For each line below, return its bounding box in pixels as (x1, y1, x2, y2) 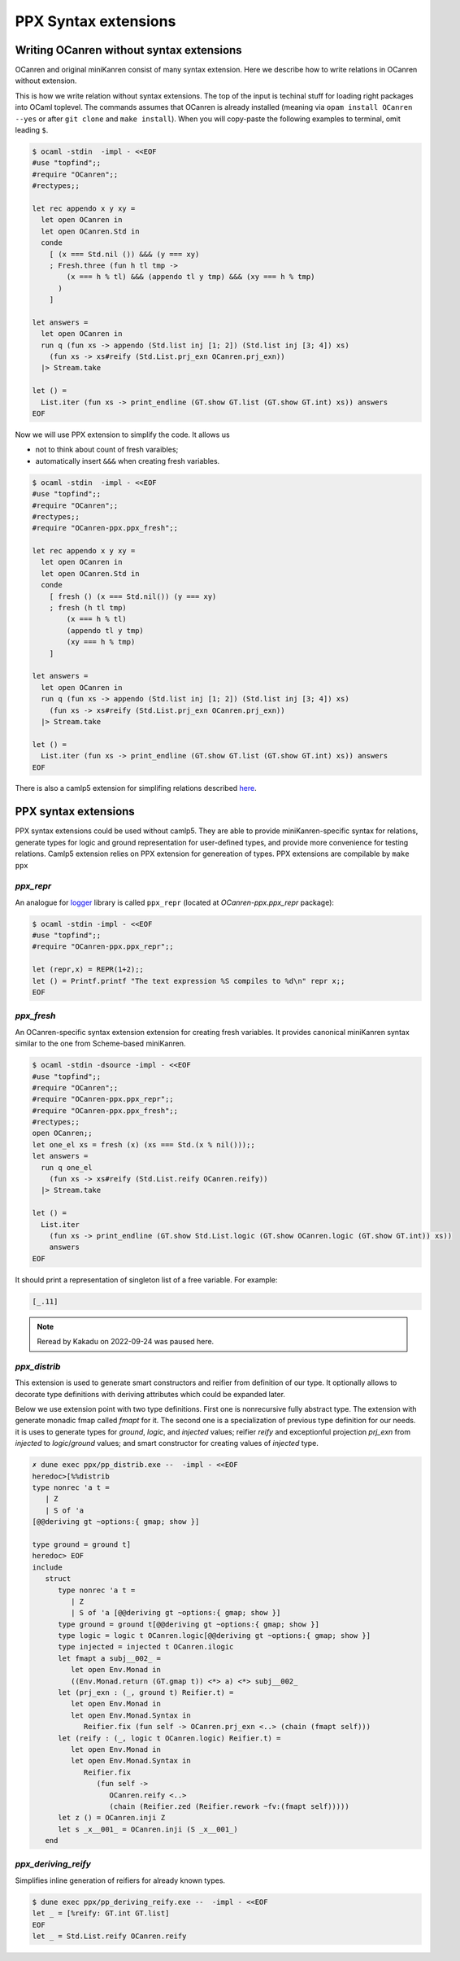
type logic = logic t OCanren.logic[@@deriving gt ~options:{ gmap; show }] (58, 1631, 371, 1640)
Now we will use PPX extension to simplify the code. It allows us (15, 430, 231, 439)
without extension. (15, 76, 77, 85)
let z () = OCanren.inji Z (58, 1813, 166, 1823)
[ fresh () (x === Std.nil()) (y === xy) (49, 592, 217, 601)
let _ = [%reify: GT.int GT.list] (32, 1909, 170, 1918)
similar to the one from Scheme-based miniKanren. (15, 1038, 186, 1049)
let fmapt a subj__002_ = (58, 1653, 162, 1663)
